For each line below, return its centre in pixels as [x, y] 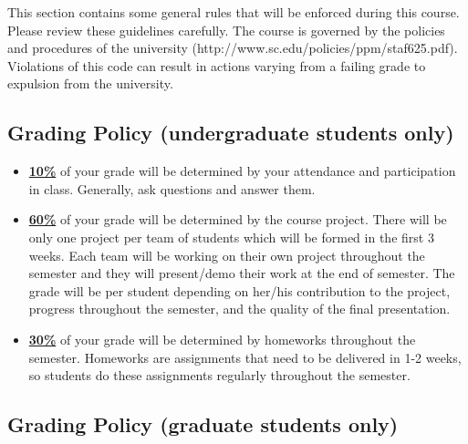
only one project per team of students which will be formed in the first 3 [231, 237]
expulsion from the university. [90, 83]
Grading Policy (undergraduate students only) [231, 133]
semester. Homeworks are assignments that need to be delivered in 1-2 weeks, [245, 357]
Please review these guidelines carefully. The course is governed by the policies [226, 30]
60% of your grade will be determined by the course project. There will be [238, 219]
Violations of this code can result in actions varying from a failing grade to [217, 65]
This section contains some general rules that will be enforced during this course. [234, 12]
